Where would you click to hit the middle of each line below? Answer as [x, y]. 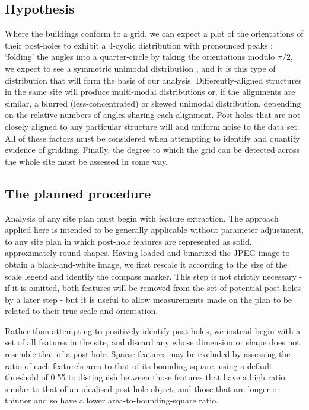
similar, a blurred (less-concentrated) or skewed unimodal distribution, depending [153, 103]
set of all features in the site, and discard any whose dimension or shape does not [152, 342]
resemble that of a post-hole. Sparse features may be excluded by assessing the [148, 354]
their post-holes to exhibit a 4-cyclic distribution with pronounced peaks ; [139, 45]
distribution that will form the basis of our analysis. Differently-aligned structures [153, 80]
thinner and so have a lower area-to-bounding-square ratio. [112, 400]
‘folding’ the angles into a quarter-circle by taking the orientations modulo [140, 57]
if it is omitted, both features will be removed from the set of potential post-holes [153, 288]
